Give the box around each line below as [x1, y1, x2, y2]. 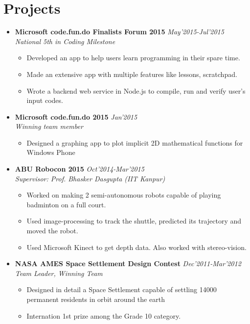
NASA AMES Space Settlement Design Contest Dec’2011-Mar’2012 [15, 258, 241, 269]
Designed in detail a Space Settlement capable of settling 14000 [26, 284, 217, 295]
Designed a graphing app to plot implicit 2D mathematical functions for [26, 137, 243, 148]
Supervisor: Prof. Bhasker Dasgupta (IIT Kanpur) [15, 173, 165, 183]
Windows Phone [26, 147, 75, 157]
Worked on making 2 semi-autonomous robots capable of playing [26, 190, 221, 200]
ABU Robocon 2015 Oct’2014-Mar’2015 [15, 164, 144, 174]
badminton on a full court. [26, 199, 106, 209]
